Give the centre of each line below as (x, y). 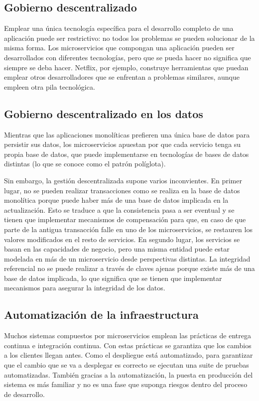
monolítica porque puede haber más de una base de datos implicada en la (116, 200)
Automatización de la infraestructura (101, 315)
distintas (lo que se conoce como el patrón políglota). (85, 164)
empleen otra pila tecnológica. (50, 86)
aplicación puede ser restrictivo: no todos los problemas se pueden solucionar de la (129, 38)
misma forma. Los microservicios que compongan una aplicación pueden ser (119, 48)
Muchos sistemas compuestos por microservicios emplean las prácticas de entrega (128, 335)
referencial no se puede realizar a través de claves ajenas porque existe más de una (129, 268)
